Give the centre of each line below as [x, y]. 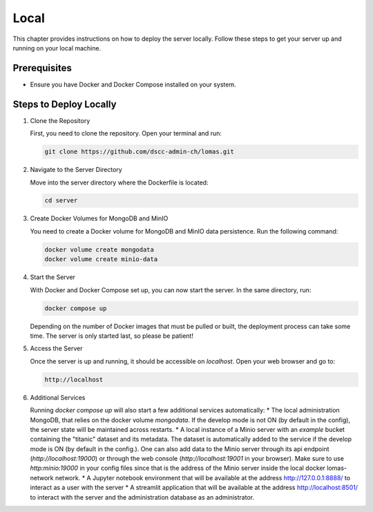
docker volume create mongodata [99, 249]
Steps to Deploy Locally [65, 104]
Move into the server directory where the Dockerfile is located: [119, 182]
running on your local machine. [57, 48]
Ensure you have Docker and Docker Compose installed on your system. [133, 84]
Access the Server [56, 348]
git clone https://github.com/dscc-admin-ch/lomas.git [139, 152]
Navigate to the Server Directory [76, 170]
